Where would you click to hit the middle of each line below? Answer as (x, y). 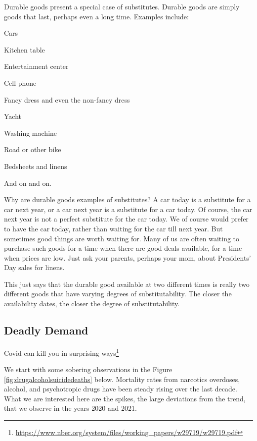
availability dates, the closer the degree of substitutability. (92, 303)
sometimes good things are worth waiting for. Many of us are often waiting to (122, 238)
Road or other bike (33, 149)
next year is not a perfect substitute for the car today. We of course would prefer (126, 219)
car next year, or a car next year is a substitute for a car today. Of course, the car (128, 209)
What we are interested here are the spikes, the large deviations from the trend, (125, 398)
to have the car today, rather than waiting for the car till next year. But (113, 228)
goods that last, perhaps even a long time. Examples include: (96, 16)
